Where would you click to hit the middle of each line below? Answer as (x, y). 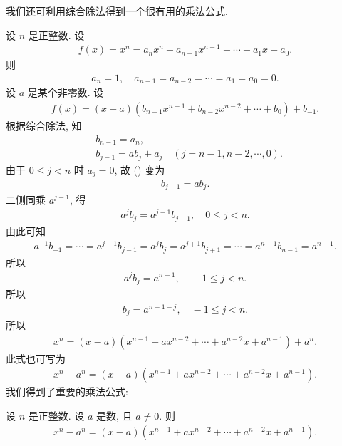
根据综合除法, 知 (44, 125)
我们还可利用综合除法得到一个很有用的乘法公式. (117, 11)
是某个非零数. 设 (66, 92)
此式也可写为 (36, 358)
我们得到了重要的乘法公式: (67, 391)
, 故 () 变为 (140, 169)
